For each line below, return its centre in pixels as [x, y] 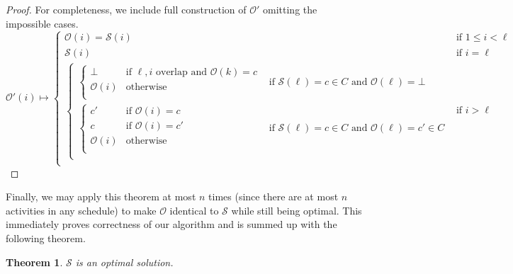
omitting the [290, 9]
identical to [194, 210]
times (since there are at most [274, 196]
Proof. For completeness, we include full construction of [126, 9]
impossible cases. [42, 23]
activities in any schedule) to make [81, 210]
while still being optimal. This [297, 210]
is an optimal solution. [124, 262]
